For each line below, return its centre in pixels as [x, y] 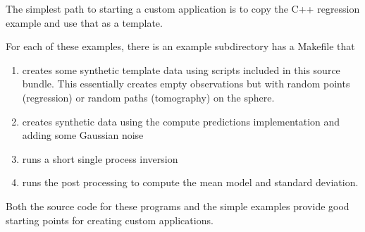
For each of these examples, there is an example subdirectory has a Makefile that [180, 46]
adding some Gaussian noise [83, 135]
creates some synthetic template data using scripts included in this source [181, 69]
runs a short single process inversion [100, 158]
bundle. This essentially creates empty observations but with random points [186, 84]
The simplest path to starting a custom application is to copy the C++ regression [183, 8]
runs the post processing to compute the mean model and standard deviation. [190, 182]
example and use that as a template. [84, 22]
